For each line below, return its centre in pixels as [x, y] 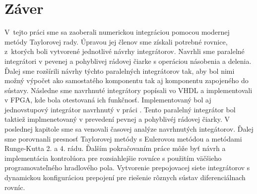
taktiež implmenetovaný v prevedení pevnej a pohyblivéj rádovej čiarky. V [117, 119]
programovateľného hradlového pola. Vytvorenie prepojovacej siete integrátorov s [127, 168]
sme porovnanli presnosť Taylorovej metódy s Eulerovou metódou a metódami [123, 138]
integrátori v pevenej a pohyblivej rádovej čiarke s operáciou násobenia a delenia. [128, 61]
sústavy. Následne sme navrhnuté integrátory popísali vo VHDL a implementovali [128, 90]
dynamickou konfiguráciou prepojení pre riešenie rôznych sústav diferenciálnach [125, 177]
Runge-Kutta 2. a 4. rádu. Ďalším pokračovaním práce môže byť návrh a [115, 148]
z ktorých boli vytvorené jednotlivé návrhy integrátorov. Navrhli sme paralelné [125, 51]
